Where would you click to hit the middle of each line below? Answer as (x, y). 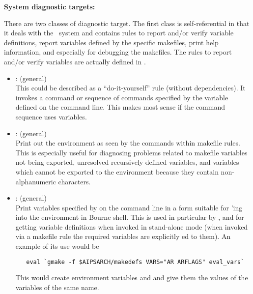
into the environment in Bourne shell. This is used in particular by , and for (130, 217)
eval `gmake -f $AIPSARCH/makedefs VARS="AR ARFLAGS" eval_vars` (135, 262)
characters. (74, 181)
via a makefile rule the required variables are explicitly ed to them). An (123, 236)
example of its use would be (57, 246)
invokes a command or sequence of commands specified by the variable (122, 97)
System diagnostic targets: (50, 6)
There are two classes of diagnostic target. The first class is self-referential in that (127, 23)
